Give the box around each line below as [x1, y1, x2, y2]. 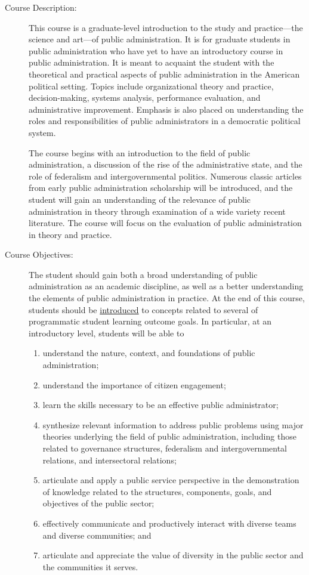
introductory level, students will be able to [29, 326, 184, 339]
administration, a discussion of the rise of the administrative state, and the [29, 158, 302, 171]
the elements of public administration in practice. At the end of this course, [29, 292, 305, 304]
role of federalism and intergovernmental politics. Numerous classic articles [29, 169, 302, 182]
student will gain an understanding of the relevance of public [29, 193, 251, 205]
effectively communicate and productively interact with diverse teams [42, 517, 296, 529]
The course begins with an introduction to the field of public [29, 146, 251, 159]
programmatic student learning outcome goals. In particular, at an [29, 315, 272, 327]
